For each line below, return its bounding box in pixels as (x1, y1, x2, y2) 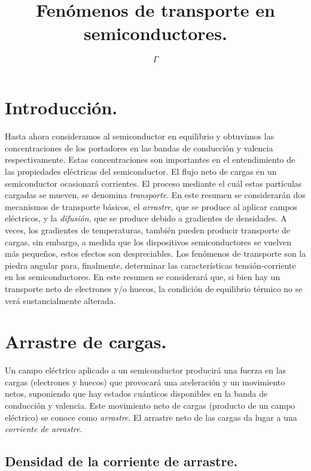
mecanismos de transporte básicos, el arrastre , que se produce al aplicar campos (5, 200, 298, 212)
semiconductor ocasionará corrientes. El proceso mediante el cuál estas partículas (5, 177, 302, 189)
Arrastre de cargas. (5, 329, 167, 354)
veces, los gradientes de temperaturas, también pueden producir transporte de (5, 224, 291, 236)
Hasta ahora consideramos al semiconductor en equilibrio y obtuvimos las (5, 130, 275, 142)
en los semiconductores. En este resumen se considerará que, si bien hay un (5, 271, 280, 283)
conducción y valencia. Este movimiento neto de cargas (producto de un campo (5, 399, 295, 412)
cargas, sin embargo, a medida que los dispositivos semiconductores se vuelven (5, 235, 292, 248)
